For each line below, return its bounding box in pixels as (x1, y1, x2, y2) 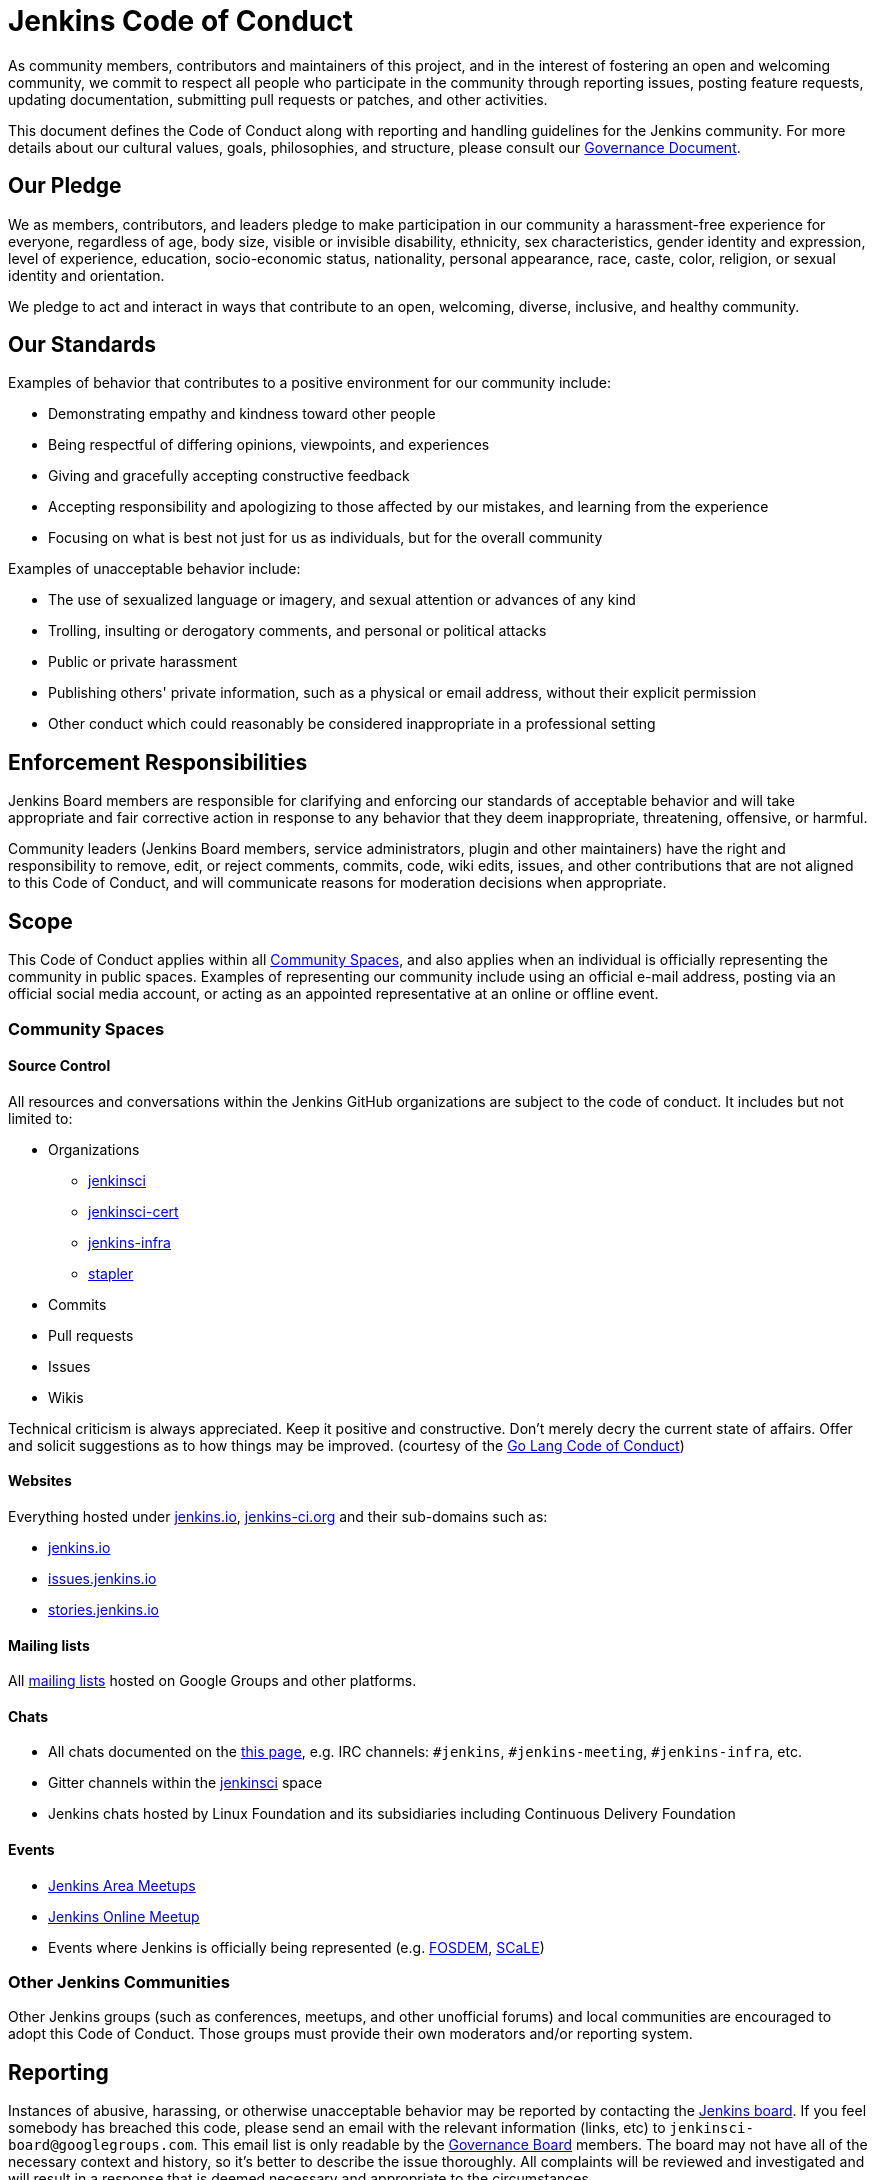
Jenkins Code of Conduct (8, 4, 353, 38)
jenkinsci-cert (88, 1202, 179, 1220)
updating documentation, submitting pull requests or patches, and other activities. (8, 90, 548, 108)
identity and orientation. (8, 266, 165, 284)
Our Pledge (8, 173, 122, 199)
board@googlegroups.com (8, 2137, 194, 2154)
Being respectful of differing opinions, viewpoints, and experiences (48, 436, 490, 454)
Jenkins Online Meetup (48, 1907, 200, 1925)
